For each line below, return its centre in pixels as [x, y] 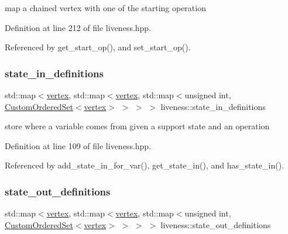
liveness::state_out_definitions [216, 224]
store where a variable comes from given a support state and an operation [137, 126]
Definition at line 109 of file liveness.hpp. [78, 145]
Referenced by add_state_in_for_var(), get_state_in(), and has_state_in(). [145, 165]
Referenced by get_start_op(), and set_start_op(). [98, 47]
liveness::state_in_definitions [213, 106]
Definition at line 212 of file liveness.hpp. [78, 27]
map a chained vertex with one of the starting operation [105, 8]
